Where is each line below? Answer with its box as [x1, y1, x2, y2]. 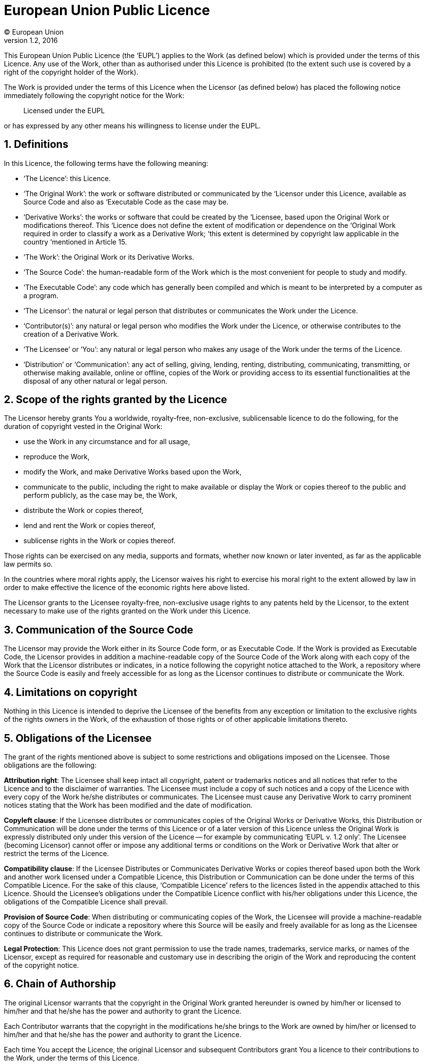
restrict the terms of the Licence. [4, 849, 109, 858]
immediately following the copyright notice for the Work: [4, 91, 184, 100]
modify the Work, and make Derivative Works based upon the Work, [23, 468, 242, 476]
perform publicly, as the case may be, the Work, [23, 491, 177, 500]
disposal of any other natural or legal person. [23, 376, 168, 385]
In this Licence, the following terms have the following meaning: [4, 159, 209, 167]
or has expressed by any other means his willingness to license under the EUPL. [4, 121, 261, 130]
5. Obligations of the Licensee [4, 732, 152, 744]
